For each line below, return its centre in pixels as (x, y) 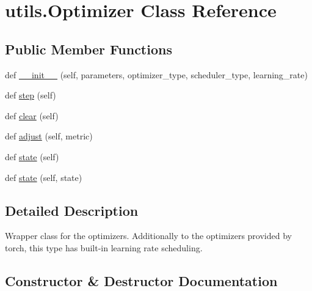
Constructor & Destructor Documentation (141, 280)
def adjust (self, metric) (49, 136)
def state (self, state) (44, 177)
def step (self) (31, 95)
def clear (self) (32, 115)
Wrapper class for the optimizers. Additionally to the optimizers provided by (148, 236)
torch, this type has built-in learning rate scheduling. (104, 247)
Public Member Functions (89, 49)
